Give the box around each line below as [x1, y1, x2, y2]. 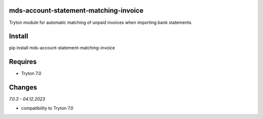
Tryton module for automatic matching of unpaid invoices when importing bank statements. [9, 20, 192, 25]
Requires [9, 58, 37, 66]
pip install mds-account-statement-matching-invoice [9, 45, 115, 51]
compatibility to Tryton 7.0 [21, 105, 74, 111]
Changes [9, 83, 38, 92]
